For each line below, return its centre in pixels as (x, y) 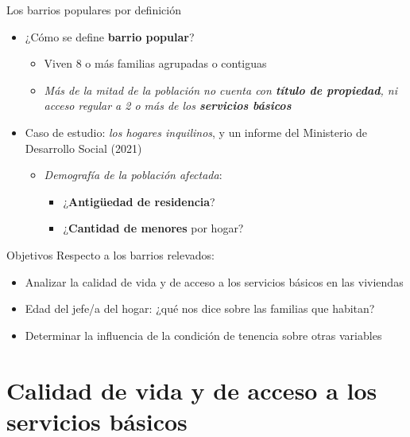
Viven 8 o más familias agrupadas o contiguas (155, 63)
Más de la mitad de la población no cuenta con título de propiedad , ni (221, 90)
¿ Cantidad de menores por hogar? (153, 228)
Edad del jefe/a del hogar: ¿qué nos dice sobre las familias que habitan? (200, 308)
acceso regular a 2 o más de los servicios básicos (168, 105)
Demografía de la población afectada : (133, 175)
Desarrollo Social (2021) (83, 148)
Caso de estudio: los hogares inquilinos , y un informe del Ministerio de (196, 132)
